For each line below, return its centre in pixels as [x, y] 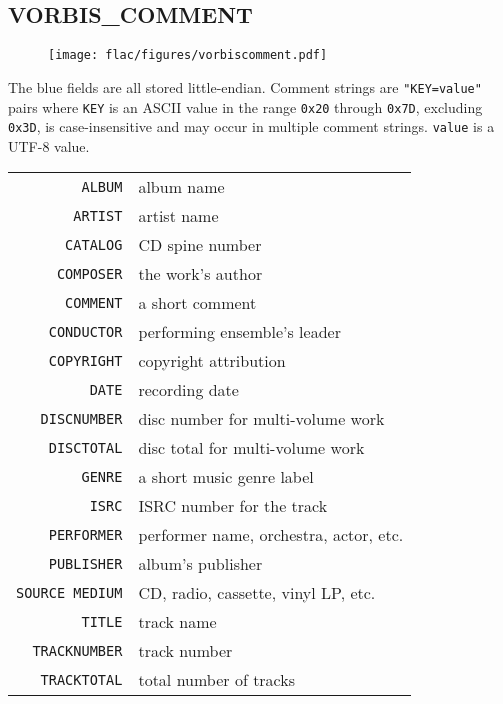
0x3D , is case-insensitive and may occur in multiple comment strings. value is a [251, 126]
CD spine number [200, 245]
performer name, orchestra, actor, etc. [271, 535]
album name [181, 187]
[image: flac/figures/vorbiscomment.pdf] [188, 55]
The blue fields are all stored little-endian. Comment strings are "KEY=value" [245, 86]
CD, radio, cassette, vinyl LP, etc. [257, 593]
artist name [178, 216]
